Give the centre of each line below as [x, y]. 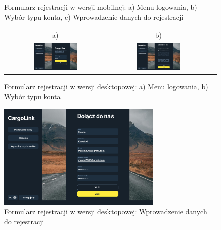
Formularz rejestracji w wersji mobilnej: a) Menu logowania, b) [101, 7]
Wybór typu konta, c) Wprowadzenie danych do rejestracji [94, 16]
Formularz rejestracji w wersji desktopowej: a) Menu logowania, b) [106, 87]
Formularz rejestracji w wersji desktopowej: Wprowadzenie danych [106, 212]
